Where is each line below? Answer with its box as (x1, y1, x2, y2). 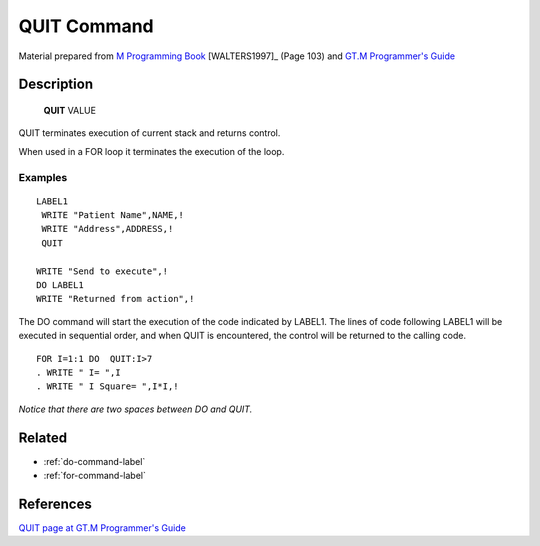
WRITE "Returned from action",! (36, 293, 195, 305)
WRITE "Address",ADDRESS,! (41, 223, 174, 235)
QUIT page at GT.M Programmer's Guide (18, 521, 187, 534)
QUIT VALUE (43, 104, 97, 116)
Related (18, 429, 68, 446)
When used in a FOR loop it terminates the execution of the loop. (18, 145, 285, 157)
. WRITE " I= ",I (36, 366, 121, 378)
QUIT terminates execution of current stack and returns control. (18, 127, 281, 139)
